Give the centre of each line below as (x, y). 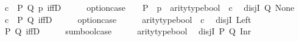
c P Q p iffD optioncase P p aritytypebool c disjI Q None (149, 7)
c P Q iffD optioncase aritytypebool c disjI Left (128, 19)
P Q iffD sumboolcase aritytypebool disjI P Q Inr (128, 31)
